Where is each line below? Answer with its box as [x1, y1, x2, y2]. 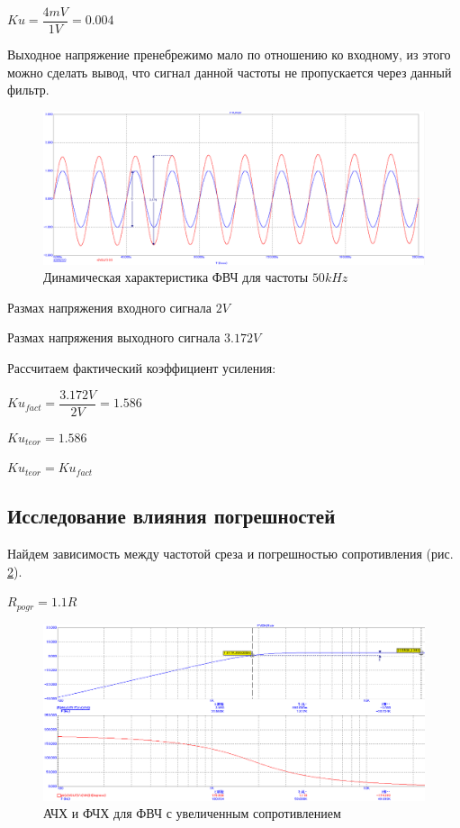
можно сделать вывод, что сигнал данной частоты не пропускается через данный [7, 62, 452, 81]
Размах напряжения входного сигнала [7, 297, 212, 316]
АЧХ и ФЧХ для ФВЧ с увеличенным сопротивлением [43, 804, 341, 823]
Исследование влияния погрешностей [7, 502, 336, 530]
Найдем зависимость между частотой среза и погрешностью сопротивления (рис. [7, 544, 454, 563]
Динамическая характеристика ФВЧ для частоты [43, 268, 309, 287]
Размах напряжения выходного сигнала [7, 328, 221, 347]
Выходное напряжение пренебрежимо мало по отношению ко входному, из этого [7, 45, 451, 64]
